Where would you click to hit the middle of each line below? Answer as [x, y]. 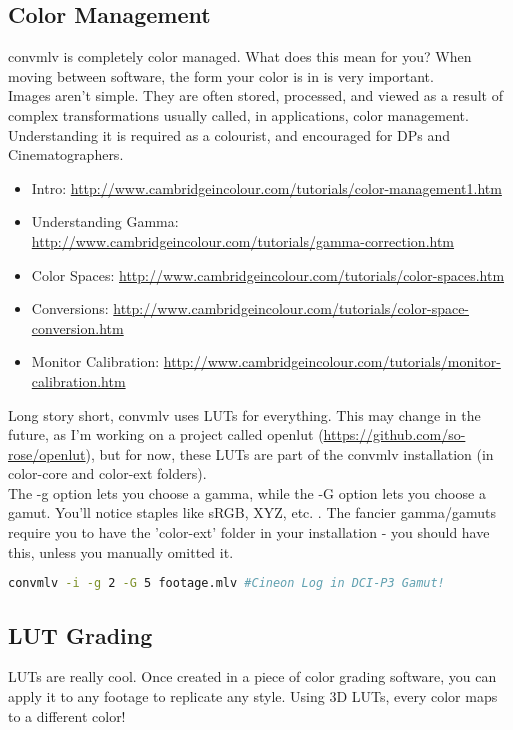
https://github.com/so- [394, 434]
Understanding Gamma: [105, 221]
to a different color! [67, 715]
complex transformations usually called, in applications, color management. [238, 114]
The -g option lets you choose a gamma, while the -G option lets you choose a [247, 492]
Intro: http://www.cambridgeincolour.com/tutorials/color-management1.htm [266, 187]
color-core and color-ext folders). [107, 473]
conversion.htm [77, 327]
